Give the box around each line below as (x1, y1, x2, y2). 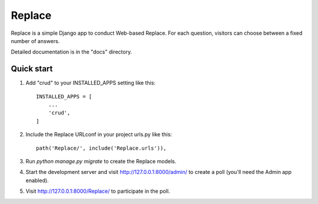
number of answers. (11, 37, 60, 44)
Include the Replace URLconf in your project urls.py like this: (25, 131, 173, 138)
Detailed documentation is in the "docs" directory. (11, 48, 132, 55)
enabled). (25, 177, 49, 184)
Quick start (11, 64, 53, 74)
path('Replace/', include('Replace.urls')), (36, 144, 167, 152)
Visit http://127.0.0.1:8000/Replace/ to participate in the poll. (25, 187, 170, 195)
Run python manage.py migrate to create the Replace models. (25, 157, 177, 164)
